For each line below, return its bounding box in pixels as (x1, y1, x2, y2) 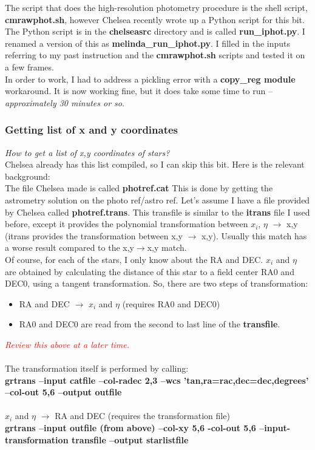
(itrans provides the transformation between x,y (5, 229, 183, 242)
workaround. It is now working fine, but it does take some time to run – (5, 84, 273, 97)
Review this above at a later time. (5, 338, 130, 350)
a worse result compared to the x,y (5, 241, 134, 254)
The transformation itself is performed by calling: (5, 362, 189, 375)
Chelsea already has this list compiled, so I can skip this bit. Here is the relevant (5, 158, 305, 171)
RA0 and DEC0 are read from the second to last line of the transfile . (19, 318, 280, 330)
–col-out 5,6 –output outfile (5, 386, 122, 398)
